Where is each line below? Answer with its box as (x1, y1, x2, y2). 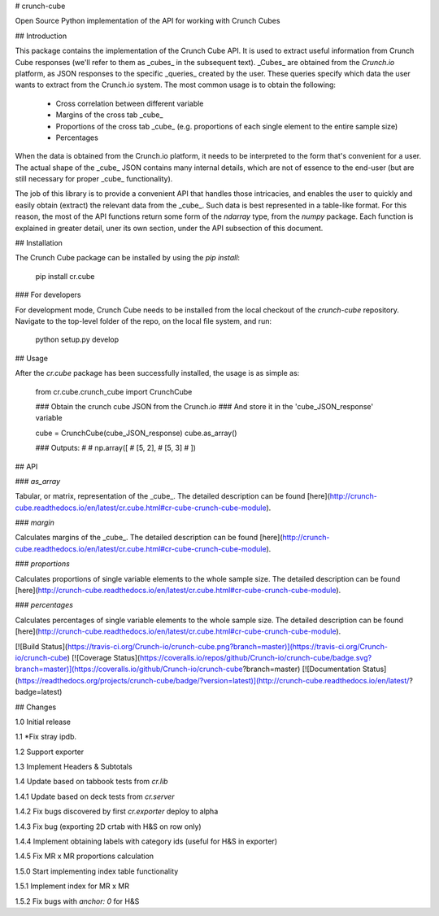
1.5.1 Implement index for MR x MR (15, 881, 130, 891)
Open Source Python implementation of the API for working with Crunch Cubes (15, 16, 280, 26)
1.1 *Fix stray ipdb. (15, 732, 77, 742)
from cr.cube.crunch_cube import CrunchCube (35, 386, 193, 396)
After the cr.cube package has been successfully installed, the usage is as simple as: (15, 369, 300, 378)
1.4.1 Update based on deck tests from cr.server (15, 792, 175, 801)
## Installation (15, 238, 63, 248)
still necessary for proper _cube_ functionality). (15, 174, 173, 184)
